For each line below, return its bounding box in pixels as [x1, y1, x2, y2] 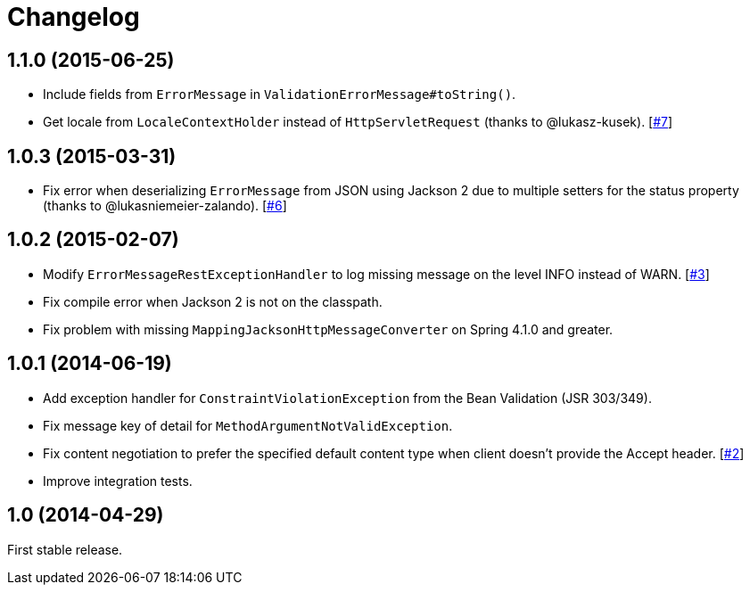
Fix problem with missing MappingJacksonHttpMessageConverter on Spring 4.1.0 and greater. [43, 321, 614, 337]
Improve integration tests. [43, 473, 193, 489]
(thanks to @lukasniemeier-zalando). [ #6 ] [43, 198, 287, 214]
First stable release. [7, 541, 123, 557]
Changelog [7, 2, 140, 32]
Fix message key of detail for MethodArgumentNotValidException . [43, 417, 453, 433]
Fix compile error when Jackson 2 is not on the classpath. [43, 293, 383, 309]
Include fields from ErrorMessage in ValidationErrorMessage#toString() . [43, 86, 516, 103]
